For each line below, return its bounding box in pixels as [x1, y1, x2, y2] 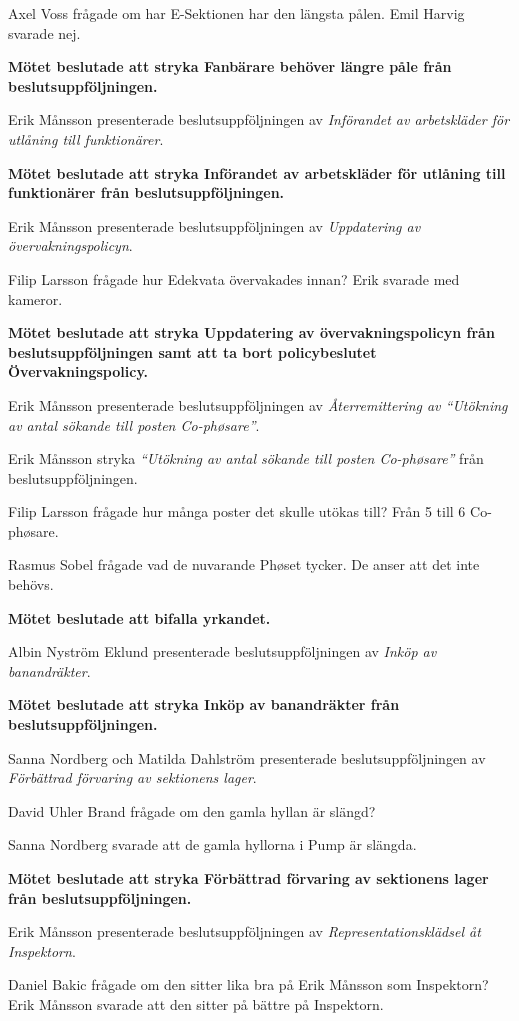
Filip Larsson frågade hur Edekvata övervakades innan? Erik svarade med [8, 268, 460, 289]
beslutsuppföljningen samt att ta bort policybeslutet [8, 341, 377, 362]
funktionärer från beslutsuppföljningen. [8, 182, 285, 203]
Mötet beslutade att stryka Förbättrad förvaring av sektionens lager [8, 868, 489, 888]
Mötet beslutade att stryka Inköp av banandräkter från [8, 694, 400, 715]
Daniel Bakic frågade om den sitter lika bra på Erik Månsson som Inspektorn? [8, 974, 489, 995]
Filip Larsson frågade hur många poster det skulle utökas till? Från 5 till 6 [8, 501, 466, 522]
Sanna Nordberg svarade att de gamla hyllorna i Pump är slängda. [8, 834, 417, 855]
